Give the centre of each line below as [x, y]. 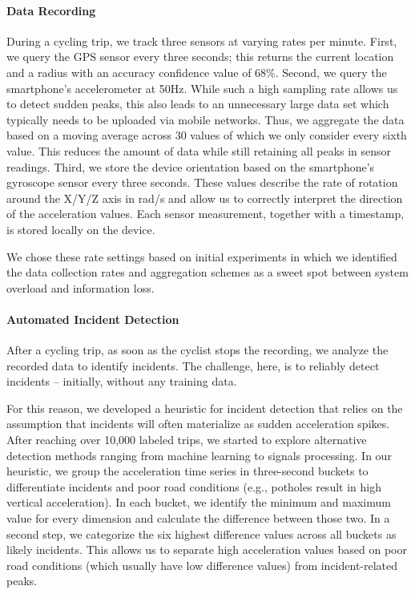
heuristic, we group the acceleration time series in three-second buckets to [187, 471]
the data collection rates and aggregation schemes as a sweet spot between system [207, 272]
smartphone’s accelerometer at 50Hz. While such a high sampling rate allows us [202, 88]
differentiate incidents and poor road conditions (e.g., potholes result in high [194, 486]
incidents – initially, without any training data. [122, 381]
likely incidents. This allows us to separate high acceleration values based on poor [207, 550]
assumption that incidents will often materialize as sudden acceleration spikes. [198, 424]
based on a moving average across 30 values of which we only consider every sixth [207, 135]
